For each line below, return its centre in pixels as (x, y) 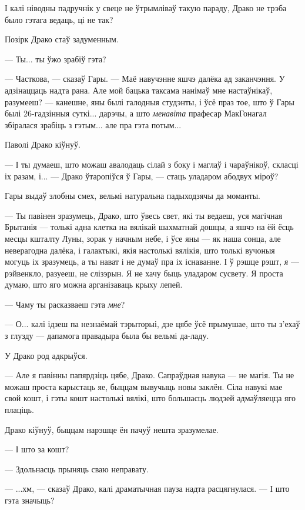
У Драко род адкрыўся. (46, 355)
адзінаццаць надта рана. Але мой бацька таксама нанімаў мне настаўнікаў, (139, 90)
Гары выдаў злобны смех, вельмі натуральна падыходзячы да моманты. (133, 196)
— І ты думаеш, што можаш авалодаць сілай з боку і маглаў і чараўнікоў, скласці (152, 164)
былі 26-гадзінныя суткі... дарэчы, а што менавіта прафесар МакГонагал (136, 113)
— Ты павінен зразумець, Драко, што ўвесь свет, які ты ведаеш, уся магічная (144, 215)
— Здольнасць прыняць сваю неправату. (77, 469)
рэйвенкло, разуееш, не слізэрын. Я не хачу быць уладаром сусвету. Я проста (144, 273)
